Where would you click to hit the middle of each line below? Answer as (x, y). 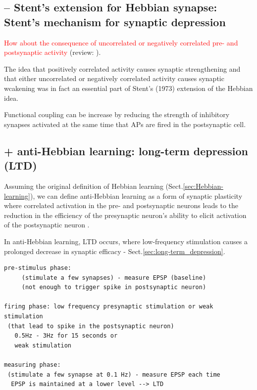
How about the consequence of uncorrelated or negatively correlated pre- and (121, 42)
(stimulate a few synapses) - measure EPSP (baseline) (114, 278)
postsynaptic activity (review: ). (52, 52)
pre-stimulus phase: (38, 268)
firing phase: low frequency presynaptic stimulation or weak (109, 307)
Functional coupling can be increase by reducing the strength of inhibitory (117, 114)
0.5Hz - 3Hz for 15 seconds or (66, 336)
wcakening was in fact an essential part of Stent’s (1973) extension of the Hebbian (128, 88)
